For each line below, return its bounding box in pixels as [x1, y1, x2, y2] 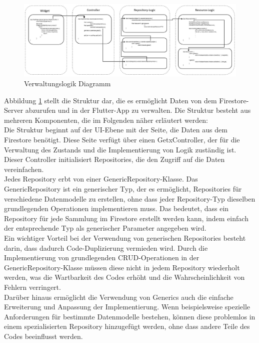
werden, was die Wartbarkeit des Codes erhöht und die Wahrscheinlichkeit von [4, 272, 245, 282]
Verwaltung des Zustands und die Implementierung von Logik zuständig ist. [4, 144, 236, 154]
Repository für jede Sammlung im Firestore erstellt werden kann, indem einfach [4, 213, 248, 223]
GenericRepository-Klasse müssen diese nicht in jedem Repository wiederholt [4, 262, 240, 272]
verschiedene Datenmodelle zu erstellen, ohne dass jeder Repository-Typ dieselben [4, 193, 255, 204]
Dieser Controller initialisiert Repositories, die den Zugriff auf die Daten [4, 154, 225, 164]
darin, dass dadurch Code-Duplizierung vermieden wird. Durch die [4, 242, 208, 253]
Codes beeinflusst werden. [4, 330, 83, 341]
